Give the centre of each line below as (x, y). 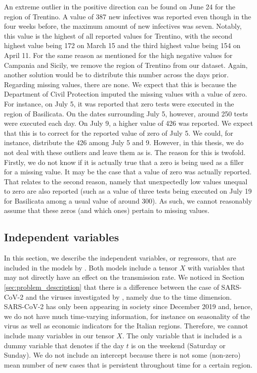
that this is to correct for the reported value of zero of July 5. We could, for (119, 133)
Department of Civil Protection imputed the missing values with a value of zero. (126, 94)
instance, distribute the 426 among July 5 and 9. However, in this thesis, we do (124, 142)
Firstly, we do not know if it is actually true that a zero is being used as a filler (124, 162)
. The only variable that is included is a (182, 336)
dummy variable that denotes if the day (64, 345)
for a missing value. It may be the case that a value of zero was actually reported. (128, 172)
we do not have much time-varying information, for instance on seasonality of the (127, 316)
